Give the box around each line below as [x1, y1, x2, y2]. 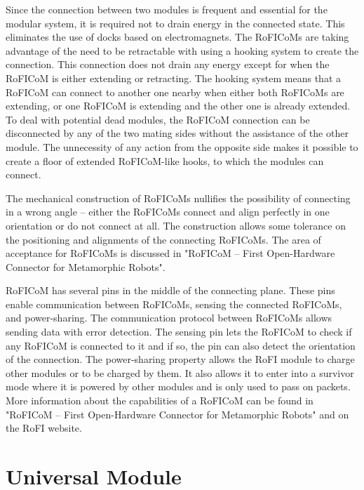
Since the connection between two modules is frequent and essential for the [6, 2, 328, 16]
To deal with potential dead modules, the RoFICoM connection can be [6, 112, 310, 126]
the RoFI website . [6, 421, 82, 435]
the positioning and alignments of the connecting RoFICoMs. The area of [6, 232, 321, 246]
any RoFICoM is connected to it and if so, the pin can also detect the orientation [6, 338, 356, 352]
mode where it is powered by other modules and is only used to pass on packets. [6, 379, 351, 394]
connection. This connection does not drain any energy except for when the [6, 57, 330, 72]
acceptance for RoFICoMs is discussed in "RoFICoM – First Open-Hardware [6, 246, 335, 260]
